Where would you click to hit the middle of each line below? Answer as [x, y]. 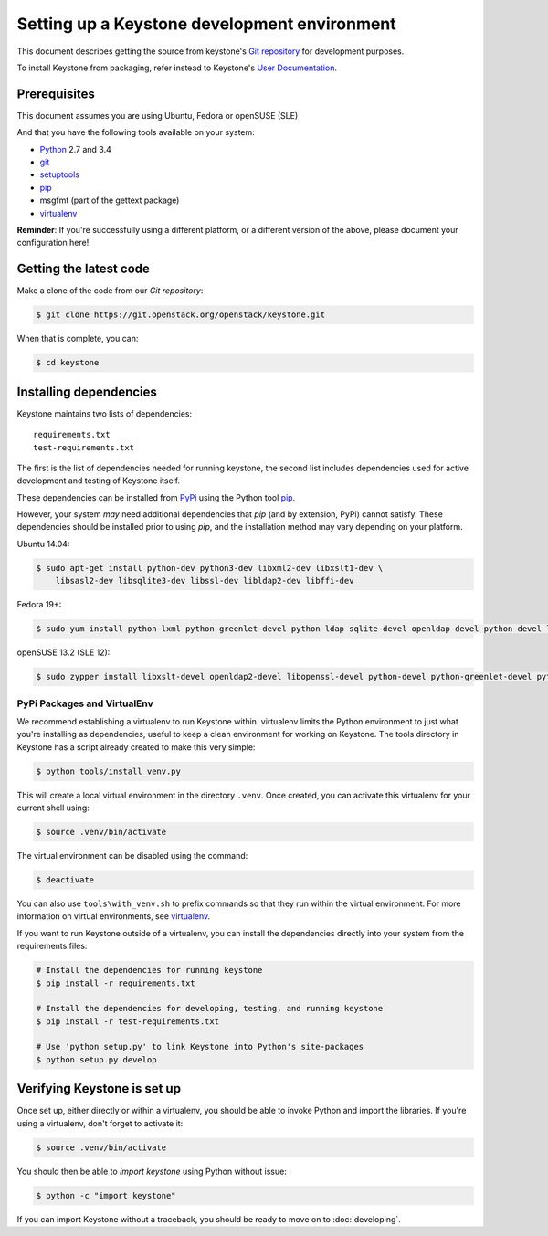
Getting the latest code [84, 269]
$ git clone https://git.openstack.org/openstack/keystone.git [181, 315]
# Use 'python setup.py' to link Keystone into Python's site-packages [200, 1047]
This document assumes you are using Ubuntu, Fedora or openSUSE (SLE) [158, 115]
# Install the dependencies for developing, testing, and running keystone [210, 1009]
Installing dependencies [87, 391]
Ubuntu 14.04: [43, 544]
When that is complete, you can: [78, 339]
